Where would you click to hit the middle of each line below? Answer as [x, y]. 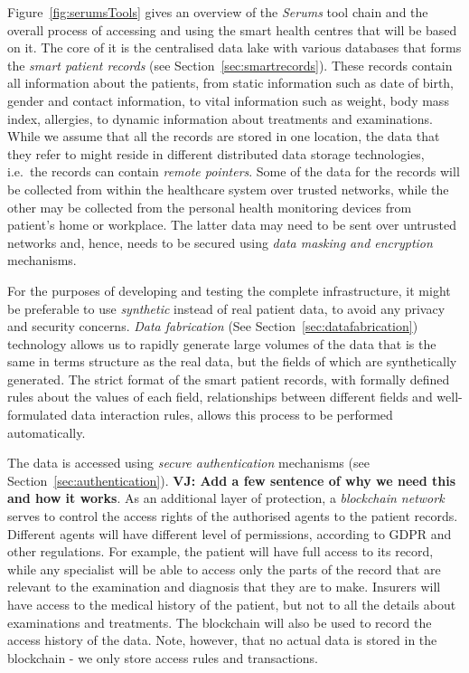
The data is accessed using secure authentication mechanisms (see [188, 463]
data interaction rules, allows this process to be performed [232, 415]
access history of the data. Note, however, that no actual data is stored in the [222, 640]
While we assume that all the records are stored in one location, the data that [224, 136]
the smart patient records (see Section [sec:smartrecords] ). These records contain [230, 65]
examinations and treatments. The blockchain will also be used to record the [220, 622]
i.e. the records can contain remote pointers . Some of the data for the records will [234, 171]
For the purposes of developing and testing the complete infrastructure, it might [229, 290]
